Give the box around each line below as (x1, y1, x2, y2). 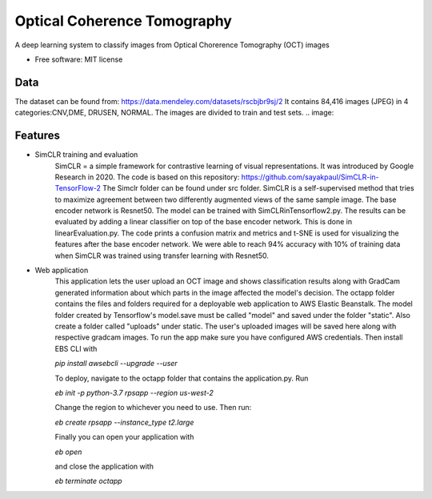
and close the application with (54, 461, 154, 471)
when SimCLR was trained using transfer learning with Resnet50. (54, 251, 270, 260)
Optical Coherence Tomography (14, 12, 232, 30)
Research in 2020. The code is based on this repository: (54, 172, 240, 182)
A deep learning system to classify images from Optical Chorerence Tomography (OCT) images (14, 40, 330, 50)
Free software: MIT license (34, 54, 123, 64)
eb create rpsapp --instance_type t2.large (54, 417, 194, 427)
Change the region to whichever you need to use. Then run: (54, 403, 252, 412)
